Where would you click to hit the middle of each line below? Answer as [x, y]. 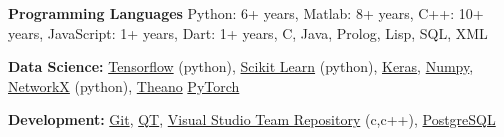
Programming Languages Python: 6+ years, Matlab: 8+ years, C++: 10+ [246, 13]
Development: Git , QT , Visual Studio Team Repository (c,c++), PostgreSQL [252, 119]
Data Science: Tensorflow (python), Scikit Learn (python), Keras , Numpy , [241, 66]
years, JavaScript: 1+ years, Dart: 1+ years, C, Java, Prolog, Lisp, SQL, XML [248, 32]
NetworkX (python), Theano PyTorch [124, 85]
